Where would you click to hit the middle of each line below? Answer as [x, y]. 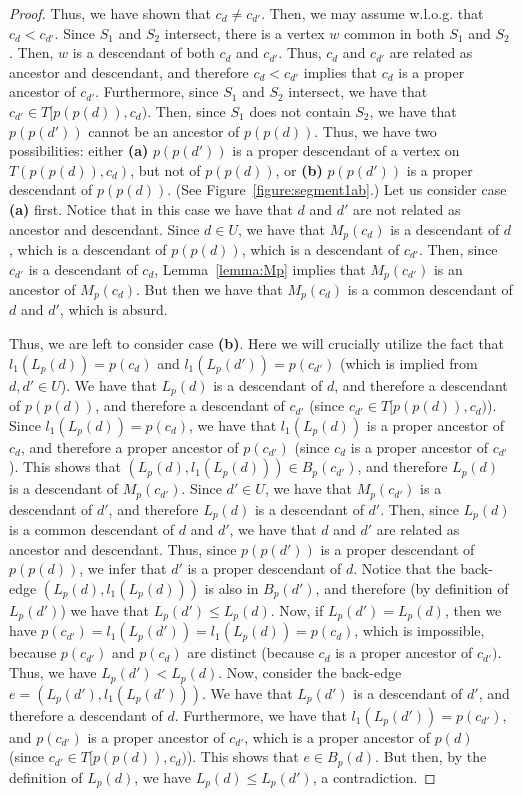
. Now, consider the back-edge [310, 672]
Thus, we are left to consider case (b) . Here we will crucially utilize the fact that [257, 343]
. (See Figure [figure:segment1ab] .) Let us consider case [337, 189]
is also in [231, 588]
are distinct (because [250, 652]
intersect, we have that [358, 91]
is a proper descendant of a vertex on [346, 150]
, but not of [165, 169]
